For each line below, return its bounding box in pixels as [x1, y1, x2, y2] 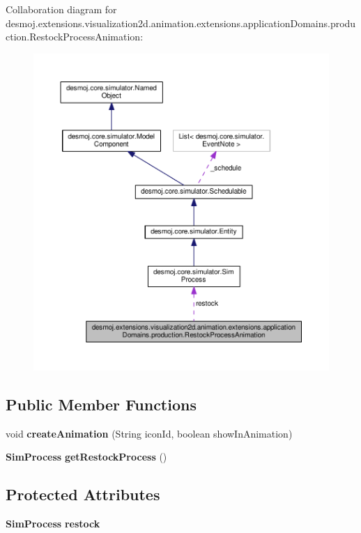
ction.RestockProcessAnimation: [6, 29, 144, 44]
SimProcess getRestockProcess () [6, 449, 167, 464]
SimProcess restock [6, 516, 100, 530]
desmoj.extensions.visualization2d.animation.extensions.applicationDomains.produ [6, 15, 356, 30]
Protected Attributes [6, 484, 160, 505]
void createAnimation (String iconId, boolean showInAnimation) [6, 426, 293, 440]
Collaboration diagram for [6, 2, 117, 16]
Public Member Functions [6, 393, 197, 415]
